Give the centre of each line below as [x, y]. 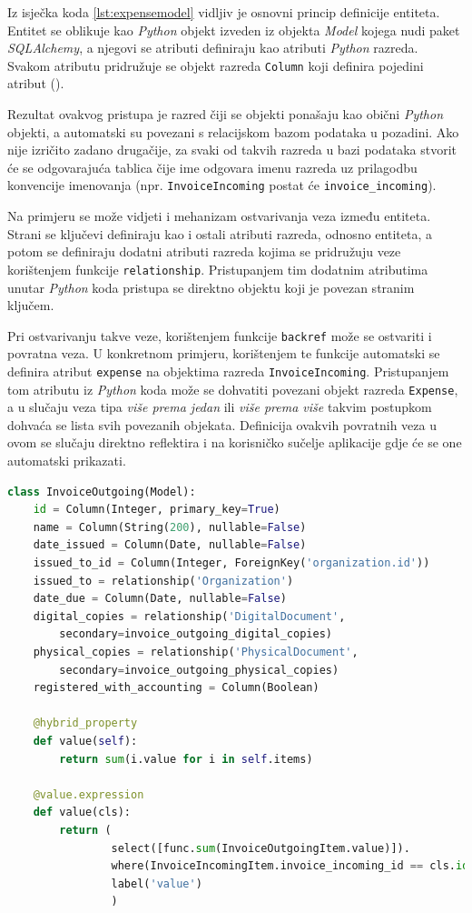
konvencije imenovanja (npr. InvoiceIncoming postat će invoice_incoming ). [222, 185]
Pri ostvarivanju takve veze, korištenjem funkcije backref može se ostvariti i [220, 335]
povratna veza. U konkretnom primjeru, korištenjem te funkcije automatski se [224, 353]
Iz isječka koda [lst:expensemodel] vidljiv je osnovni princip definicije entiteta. [224, 12]
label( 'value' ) [157, 883]
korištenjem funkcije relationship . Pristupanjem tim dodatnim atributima [218, 269]
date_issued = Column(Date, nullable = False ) [170, 545]
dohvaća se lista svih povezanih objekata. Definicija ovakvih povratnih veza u [222, 424]
